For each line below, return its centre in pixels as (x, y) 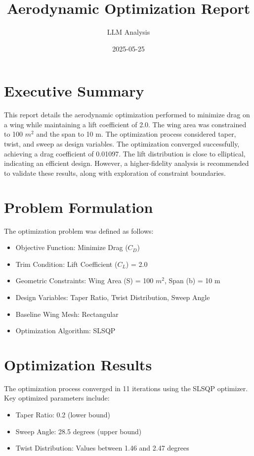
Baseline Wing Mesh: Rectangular (67, 314)
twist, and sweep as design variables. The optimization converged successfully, (122, 144)
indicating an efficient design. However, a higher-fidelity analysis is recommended (127, 163)
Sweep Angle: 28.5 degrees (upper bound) (79, 431)
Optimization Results (78, 364)
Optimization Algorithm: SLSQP (65, 330)
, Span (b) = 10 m (192, 280)
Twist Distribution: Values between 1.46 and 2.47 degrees (102, 448)
